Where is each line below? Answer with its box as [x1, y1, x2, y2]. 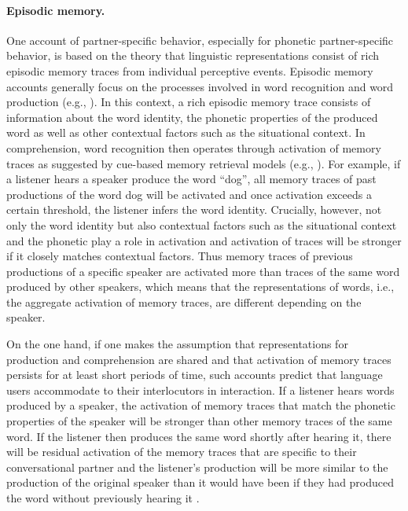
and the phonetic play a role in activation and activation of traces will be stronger [6, 232, 402, 248]
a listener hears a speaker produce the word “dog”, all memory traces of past [6, 171, 377, 187]
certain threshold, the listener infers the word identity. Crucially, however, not [6, 201, 382, 218]
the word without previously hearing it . [6, 490, 200, 506]
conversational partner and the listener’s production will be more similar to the [6, 458, 388, 475]
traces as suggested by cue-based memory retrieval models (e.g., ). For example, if [6, 155, 401, 171]
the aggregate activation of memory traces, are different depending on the [6, 293, 362, 310]
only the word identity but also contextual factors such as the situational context [6, 216, 397, 233]
